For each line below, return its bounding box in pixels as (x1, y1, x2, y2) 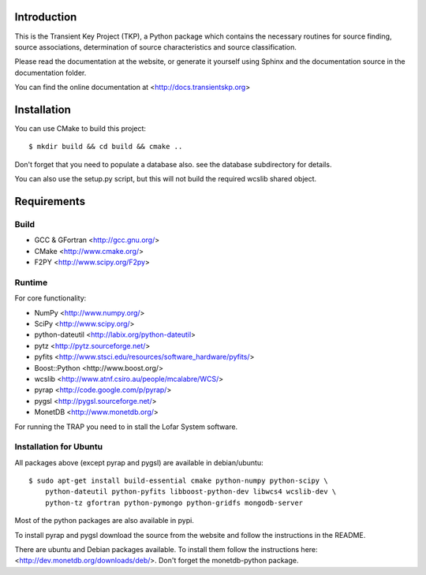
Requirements (14, 194, 86, 208)
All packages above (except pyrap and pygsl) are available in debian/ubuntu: (14, 457, 263, 467)
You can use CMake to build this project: (14, 123, 146, 133)
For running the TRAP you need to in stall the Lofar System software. (14, 422, 238, 431)
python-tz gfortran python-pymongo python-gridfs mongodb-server (44, 498, 304, 507)
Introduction (14, 10, 77, 24)
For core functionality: (14, 293, 87, 303)
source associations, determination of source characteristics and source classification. (14, 42, 297, 51)
